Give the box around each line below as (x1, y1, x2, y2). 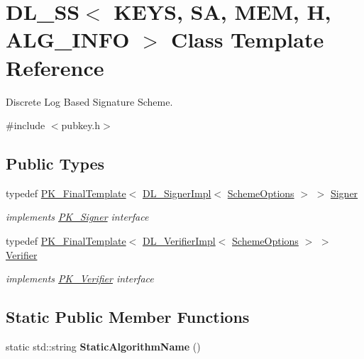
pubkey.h (61, 118, 101, 133)
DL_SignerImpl (142, 185, 211, 200)
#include (6, 118, 45, 133)
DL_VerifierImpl (142, 233, 216, 248)
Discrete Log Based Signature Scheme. (6, 94, 173, 109)
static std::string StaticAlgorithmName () (6, 339, 201, 354)
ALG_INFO (6, 25, 130, 54)
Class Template (171, 25, 324, 54)
